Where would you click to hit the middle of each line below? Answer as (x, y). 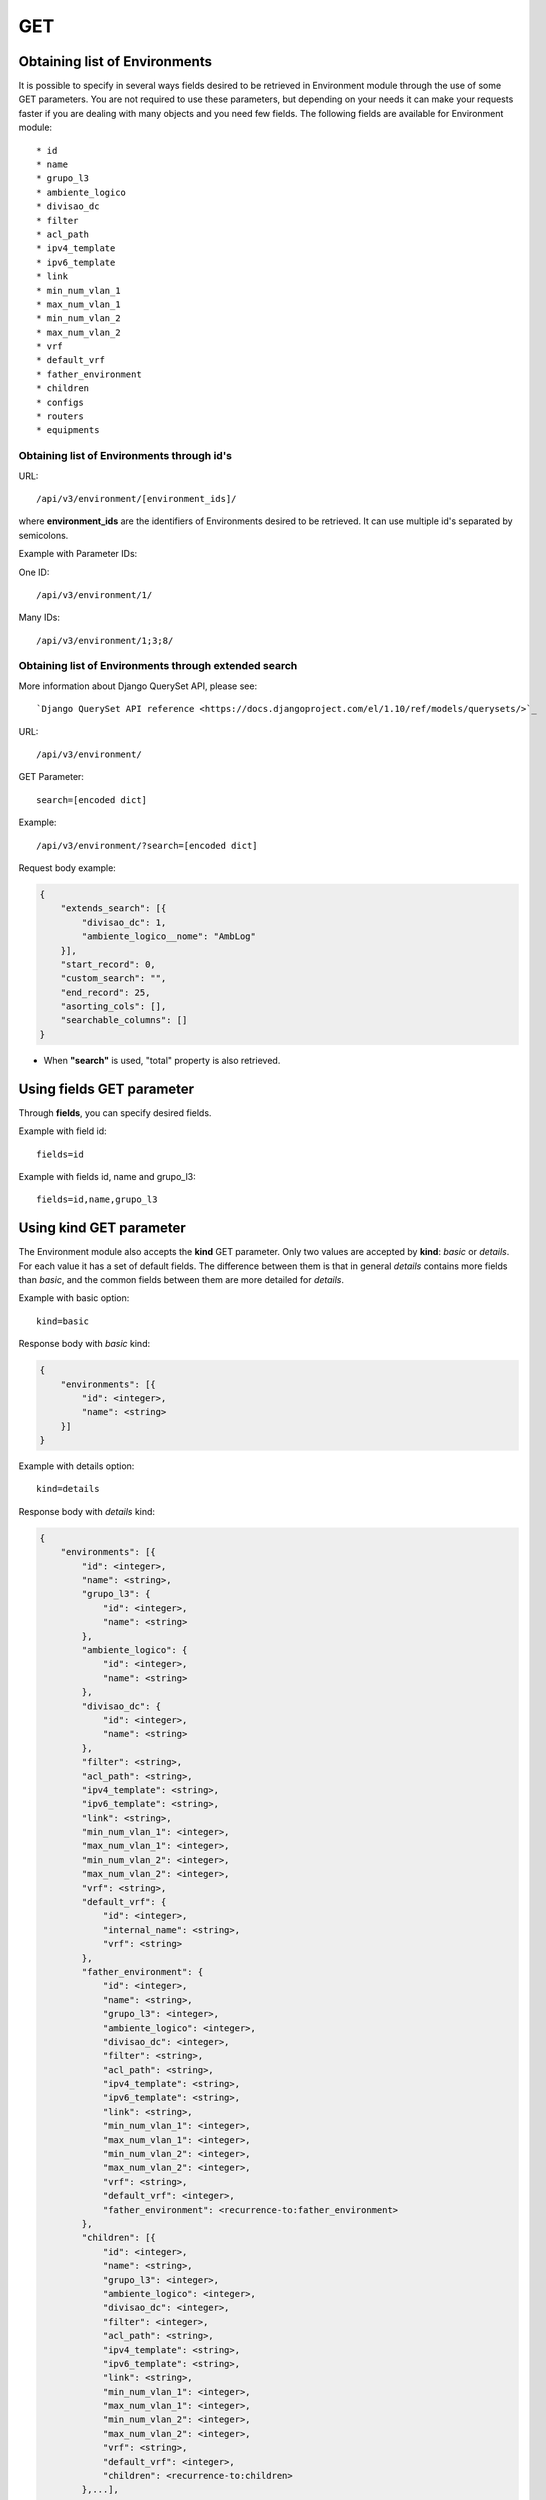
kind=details (68, 1489)
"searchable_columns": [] (124, 1020)
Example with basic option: (74, 1298)
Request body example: (67, 867)
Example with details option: (76, 1466)
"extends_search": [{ (113, 908)
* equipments (68, 430)
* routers (60, 416)
